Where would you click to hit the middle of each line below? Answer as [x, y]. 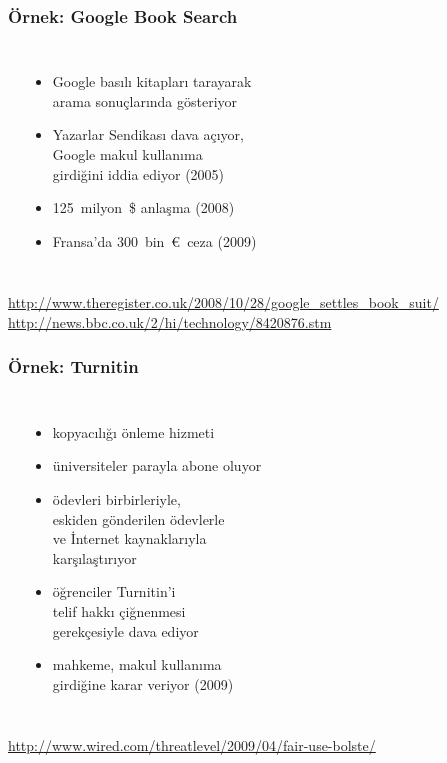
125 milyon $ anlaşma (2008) [143, 207]
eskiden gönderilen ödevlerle [138, 518]
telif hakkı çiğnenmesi [119, 610]
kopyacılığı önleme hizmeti [133, 431]
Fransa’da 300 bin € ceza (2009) [154, 240]
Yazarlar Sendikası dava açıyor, [148, 134]
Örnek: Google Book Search [123, 15]
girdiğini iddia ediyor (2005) [138, 173]
